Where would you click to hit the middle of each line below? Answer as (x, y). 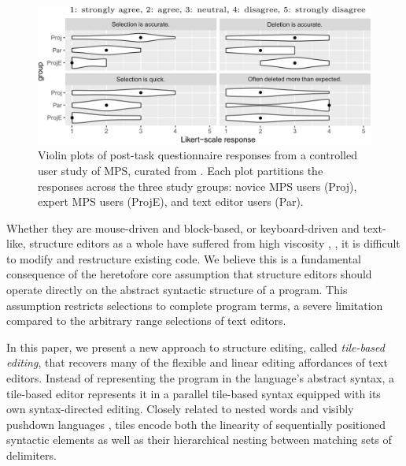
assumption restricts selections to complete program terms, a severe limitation (195, 305)
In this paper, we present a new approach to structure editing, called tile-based (196, 347)
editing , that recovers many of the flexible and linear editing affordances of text (197, 362)
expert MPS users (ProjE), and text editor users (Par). (171, 201)
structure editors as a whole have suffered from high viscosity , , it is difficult (215, 243)
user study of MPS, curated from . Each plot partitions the (181, 170)
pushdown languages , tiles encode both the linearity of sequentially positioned (196, 424)
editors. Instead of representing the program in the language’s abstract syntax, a (201, 378)
